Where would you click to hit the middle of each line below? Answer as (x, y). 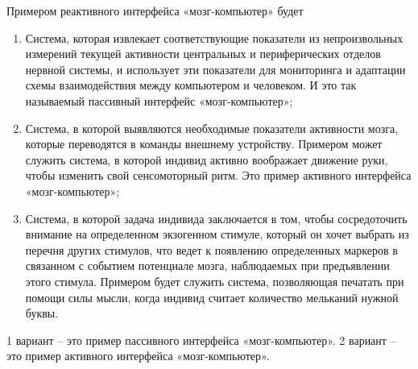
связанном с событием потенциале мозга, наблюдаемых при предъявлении (207, 265)
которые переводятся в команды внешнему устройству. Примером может (204, 144)
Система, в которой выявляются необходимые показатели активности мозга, (212, 128)
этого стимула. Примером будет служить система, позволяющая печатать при (215, 281)
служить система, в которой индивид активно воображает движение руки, (207, 159)
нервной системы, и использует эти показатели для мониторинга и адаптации (215, 69)
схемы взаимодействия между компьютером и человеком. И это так (191, 85)
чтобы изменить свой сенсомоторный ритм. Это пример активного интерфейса (218, 175)
